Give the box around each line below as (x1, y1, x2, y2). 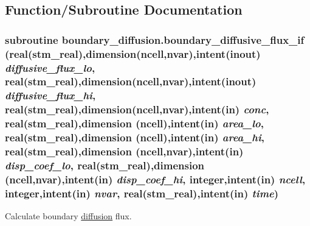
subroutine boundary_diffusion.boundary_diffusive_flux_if (5, 32, 305, 47)
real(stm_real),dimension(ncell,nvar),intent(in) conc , (5, 102, 269, 117)
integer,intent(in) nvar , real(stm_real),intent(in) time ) (5, 185, 279, 200)
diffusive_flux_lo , (5, 60, 95, 75)
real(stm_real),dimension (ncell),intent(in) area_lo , (5, 116, 264, 131)
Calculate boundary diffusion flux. (5, 210, 132, 222)
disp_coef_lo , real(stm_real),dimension (5, 158, 205, 172)
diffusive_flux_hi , (5, 88, 96, 103)
